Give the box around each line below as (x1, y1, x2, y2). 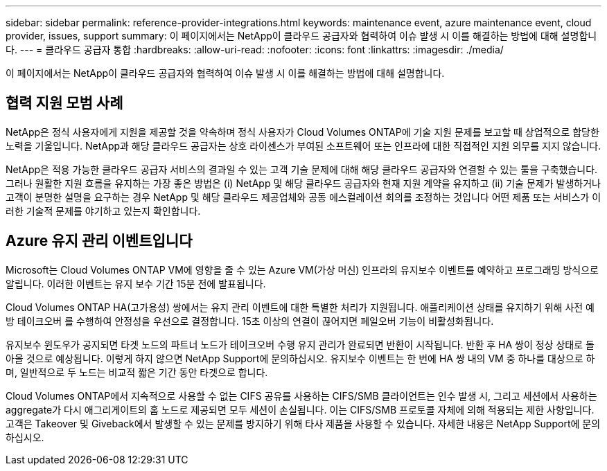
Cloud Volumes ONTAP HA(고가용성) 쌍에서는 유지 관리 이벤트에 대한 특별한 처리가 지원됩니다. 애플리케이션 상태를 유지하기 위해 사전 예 (6, 301, 595, 313)
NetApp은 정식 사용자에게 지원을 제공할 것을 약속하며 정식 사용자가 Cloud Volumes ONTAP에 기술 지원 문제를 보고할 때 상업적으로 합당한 (6, 125, 599, 138)
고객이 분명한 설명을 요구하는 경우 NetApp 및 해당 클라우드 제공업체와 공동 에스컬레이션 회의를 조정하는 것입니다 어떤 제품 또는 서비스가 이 (6, 190, 601, 203)
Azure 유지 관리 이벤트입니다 (6, 232, 193, 250)
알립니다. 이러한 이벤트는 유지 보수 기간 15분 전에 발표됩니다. (6, 277, 266, 290)
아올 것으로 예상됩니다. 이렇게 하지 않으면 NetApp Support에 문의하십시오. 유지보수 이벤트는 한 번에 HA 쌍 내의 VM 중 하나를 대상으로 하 (6, 352, 595, 364)
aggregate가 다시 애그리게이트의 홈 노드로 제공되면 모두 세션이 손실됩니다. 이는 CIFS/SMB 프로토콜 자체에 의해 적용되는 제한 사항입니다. (6, 403, 595, 416)
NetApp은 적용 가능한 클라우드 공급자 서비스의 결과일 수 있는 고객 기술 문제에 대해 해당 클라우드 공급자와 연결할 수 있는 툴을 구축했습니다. (6, 163, 598, 175)
